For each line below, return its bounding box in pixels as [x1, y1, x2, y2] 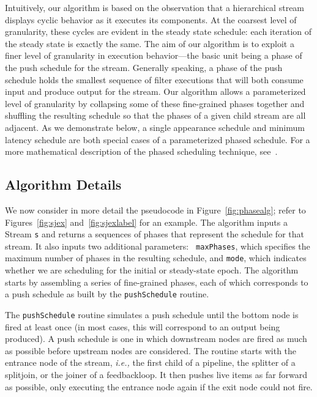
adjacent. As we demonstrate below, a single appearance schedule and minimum [5, 121, 305, 133]
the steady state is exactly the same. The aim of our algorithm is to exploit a [5, 37, 294, 50]
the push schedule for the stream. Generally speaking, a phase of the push [5, 61, 283, 73]
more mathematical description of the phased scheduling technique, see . [5, 145, 278, 158]
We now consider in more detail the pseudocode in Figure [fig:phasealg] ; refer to [5, 203, 306, 216]
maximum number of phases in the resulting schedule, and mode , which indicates [5, 251, 307, 264]
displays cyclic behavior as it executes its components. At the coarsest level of [5, 13, 297, 26]
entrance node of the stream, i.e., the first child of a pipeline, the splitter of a [5, 356, 296, 369]
